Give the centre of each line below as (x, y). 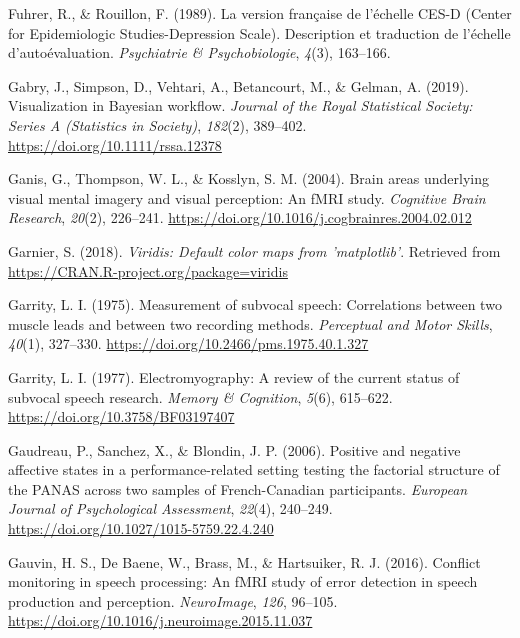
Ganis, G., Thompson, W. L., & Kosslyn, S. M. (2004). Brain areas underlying (249, 178)
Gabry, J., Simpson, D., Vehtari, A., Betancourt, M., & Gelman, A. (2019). (238, 85)
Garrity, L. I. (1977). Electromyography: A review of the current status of (234, 376)
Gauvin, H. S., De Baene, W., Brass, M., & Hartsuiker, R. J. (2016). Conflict (244, 561)
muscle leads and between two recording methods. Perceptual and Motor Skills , (250, 323)
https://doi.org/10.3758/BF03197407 (121, 416)
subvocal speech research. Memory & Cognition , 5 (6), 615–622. (200, 396)
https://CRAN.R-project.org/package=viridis (148, 270)
